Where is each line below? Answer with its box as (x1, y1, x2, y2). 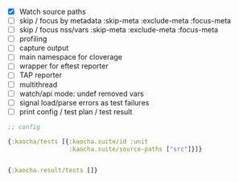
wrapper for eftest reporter (19, 61, 109, 71)
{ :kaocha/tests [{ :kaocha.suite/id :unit (7, 137, 149, 146)
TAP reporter (19, 70, 62, 80)
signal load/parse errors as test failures (19, 97, 150, 107)
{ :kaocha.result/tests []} (7, 167, 98, 175)
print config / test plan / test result (19, 106, 133, 116)
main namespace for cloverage (19, 52, 122, 62)
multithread (19, 80, 58, 89)
